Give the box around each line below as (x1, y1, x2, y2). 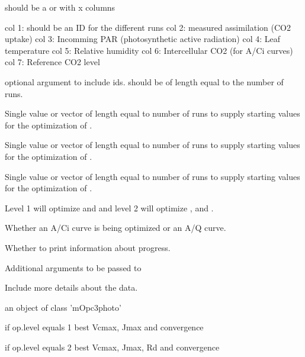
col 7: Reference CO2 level (5, 56, 100, 68)
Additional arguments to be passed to (5, 261, 142, 274)
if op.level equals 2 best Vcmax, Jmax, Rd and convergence (5, 340, 220, 353)
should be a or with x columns (5, 1, 115, 13)
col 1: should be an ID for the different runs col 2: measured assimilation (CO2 (5, 21, 291, 33)
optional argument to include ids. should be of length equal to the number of (5, 75, 284, 88)
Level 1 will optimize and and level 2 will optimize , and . (5, 201, 214, 214)
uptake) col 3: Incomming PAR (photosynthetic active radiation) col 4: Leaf (5, 33, 281, 45)
